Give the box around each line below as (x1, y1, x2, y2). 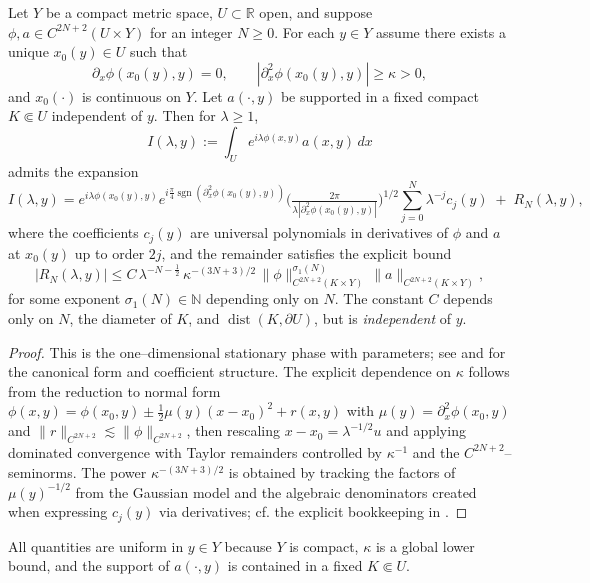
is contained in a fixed (227, 555, 363, 576)
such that (129, 41, 188, 62)
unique (8, 41, 49, 62)
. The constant (334, 288, 424, 309)
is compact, (289, 535, 359, 556)
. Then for (153, 105, 216, 126)
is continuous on (81, 85, 181, 106)
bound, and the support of (8, 555, 170, 576)
